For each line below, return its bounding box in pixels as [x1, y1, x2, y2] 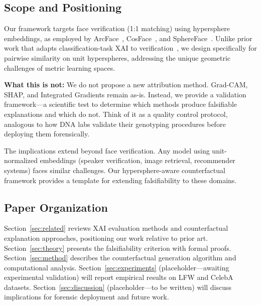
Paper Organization [4, 199, 108, 215]
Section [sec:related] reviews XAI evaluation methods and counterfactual [4, 223, 228, 233]
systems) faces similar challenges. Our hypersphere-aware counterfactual [4, 165, 225, 175]
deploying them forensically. [4, 128, 90, 139]
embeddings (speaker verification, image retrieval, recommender [40, 155, 235, 166]
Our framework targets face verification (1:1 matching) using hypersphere [4, 23, 230, 34]
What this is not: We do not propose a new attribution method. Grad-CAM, [4, 79, 248, 90]
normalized [4, 155, 38, 166]
